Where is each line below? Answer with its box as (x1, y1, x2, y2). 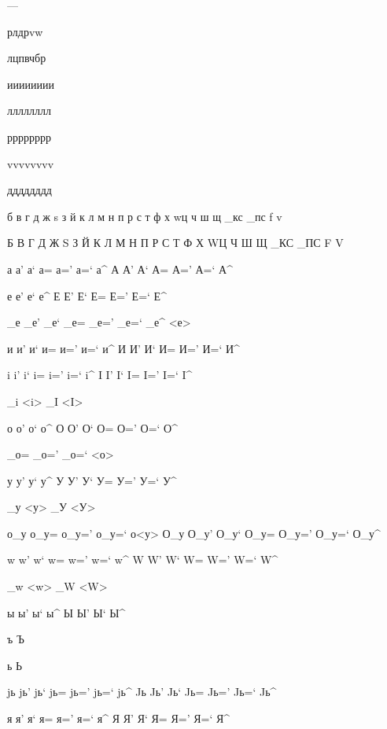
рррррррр (7, 128, 51, 145)
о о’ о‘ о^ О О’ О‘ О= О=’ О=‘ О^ (7, 419, 178, 436)
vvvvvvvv (7, 155, 54, 171)
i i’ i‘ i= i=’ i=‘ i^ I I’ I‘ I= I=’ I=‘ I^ (7, 366, 193, 383)
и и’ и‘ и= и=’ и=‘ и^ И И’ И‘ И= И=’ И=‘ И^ (7, 340, 240, 356)
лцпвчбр (7, 50, 46, 66)
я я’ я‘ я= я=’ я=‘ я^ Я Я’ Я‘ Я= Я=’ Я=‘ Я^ (7, 710, 230, 727)
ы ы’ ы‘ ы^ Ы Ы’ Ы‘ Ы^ (7, 604, 126, 620)
